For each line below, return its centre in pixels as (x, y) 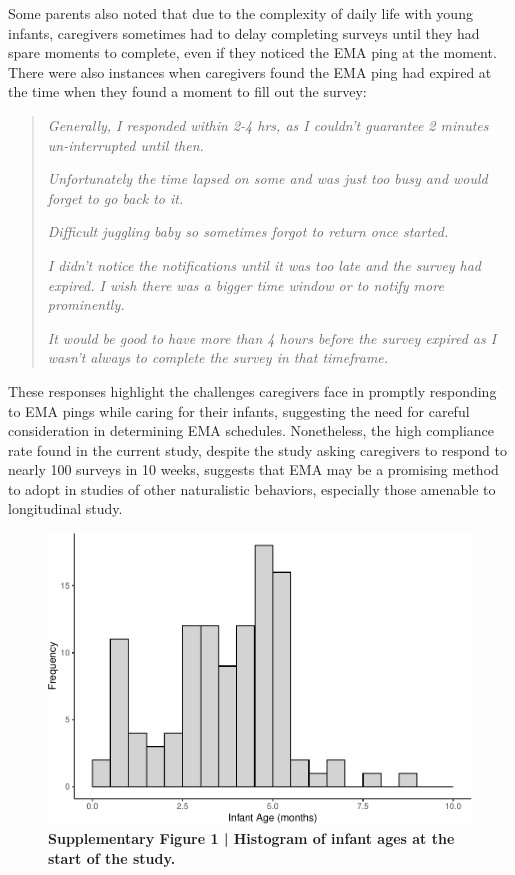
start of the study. (112, 857)
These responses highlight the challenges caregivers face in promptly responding (252, 390)
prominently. (86, 304)
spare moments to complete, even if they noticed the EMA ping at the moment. (252, 52)
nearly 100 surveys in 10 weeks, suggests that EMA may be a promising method (253, 469)
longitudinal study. (65, 508)
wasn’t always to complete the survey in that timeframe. (218, 357)
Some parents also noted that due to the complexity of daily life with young (240, 13)
